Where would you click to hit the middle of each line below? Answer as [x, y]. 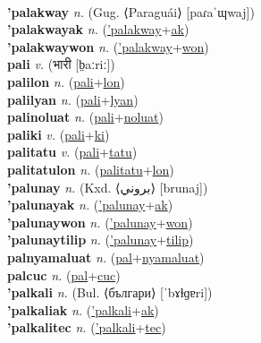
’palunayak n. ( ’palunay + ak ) [90, 205]
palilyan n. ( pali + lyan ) [73, 99]
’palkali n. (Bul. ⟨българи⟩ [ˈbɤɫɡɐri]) [110, 292]
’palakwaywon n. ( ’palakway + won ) [108, 46]
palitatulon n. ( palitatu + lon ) [91, 169]
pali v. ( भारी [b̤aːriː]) [61, 64]
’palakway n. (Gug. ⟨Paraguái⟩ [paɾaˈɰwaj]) [131, 11]
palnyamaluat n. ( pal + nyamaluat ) [106, 257]
